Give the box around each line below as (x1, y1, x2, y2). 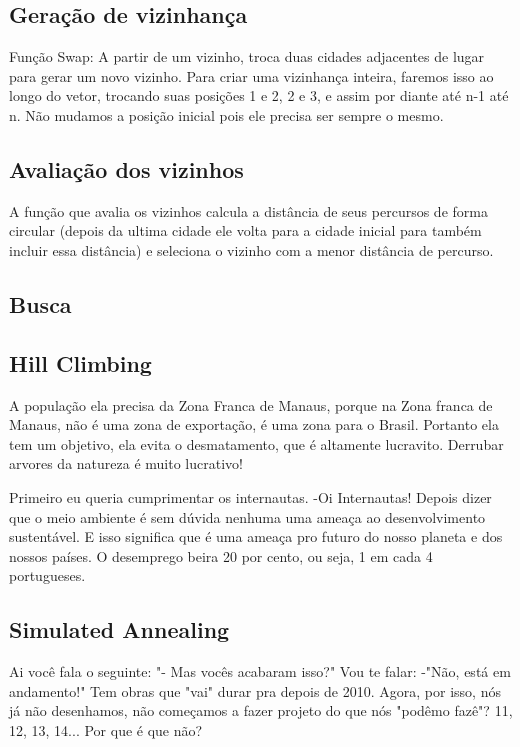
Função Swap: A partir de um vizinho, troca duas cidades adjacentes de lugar (9, 46, 485, 67)
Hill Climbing (9, 347, 152, 378)
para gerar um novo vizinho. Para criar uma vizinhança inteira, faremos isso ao (9, 65, 494, 86)
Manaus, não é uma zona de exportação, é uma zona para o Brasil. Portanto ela (9, 414, 499, 435)
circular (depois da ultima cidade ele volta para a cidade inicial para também (9, 220, 482, 241)
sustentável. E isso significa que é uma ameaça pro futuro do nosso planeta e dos (9, 526, 503, 547)
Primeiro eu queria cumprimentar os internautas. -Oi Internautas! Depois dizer (9, 486, 492, 507)
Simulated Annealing (9, 614, 230, 645)
